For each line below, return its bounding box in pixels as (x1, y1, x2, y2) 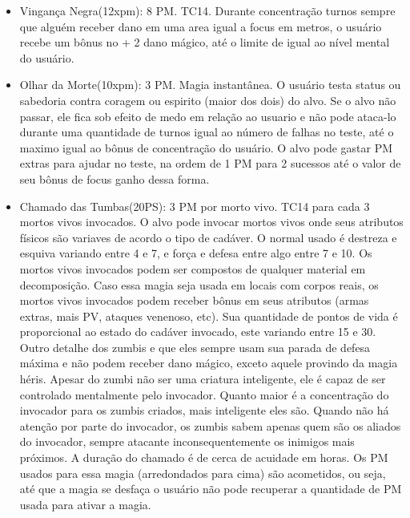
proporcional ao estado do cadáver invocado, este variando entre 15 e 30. (19, 323, 376, 340)
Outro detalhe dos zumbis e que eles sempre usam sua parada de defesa (19, 338, 371, 355)
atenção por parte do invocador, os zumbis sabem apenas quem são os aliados (19, 417, 401, 434)
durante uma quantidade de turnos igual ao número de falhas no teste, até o (19, 123, 394, 140)
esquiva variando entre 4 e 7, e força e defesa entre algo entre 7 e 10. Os (19, 245, 372, 261)
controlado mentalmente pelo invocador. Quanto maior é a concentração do (19, 386, 389, 403)
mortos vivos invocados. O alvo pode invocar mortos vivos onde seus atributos (19, 213, 404, 230)
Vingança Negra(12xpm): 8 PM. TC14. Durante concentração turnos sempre (19, 2, 396, 18)
